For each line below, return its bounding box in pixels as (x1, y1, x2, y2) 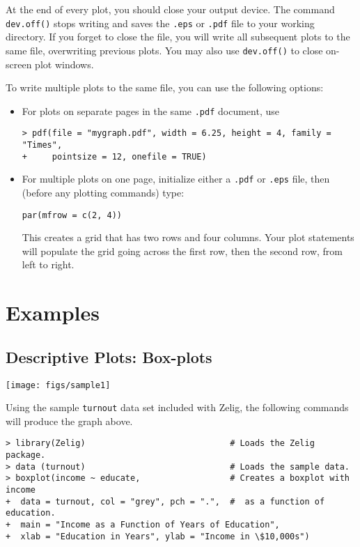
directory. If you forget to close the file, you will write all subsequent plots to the (6, 29, 350, 44)
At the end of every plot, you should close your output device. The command (6, 2, 335, 16)
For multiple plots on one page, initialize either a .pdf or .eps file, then (22, 171, 330, 186)
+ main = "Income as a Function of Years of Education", (6, 520, 280, 530)
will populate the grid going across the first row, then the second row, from (22, 243, 343, 258)
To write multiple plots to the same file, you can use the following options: (6, 80, 324, 95)
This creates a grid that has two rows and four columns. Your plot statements (22, 230, 354, 245)
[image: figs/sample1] (6, 380, 111, 390)
